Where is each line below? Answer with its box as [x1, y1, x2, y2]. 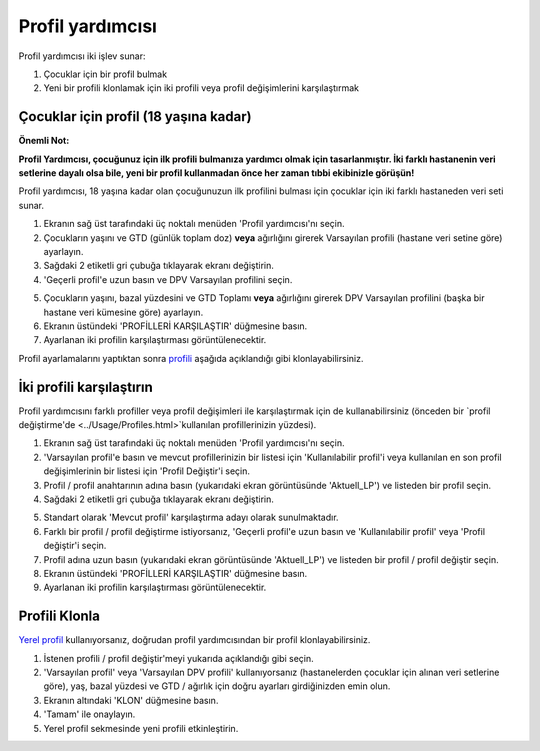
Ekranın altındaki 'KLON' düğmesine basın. [43, 694, 219, 706]
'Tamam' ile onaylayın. [43, 708, 136, 720]
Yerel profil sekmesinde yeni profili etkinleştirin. [43, 722, 239, 734]
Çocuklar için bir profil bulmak [43, 68, 168, 80]
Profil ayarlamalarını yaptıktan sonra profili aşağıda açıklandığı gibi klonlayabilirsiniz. [18, 352, 364, 364]
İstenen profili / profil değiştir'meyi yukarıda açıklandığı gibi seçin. [43, 652, 314, 664]
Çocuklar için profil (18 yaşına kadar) [18, 108, 252, 125]
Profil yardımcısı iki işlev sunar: [18, 50, 146, 62]
